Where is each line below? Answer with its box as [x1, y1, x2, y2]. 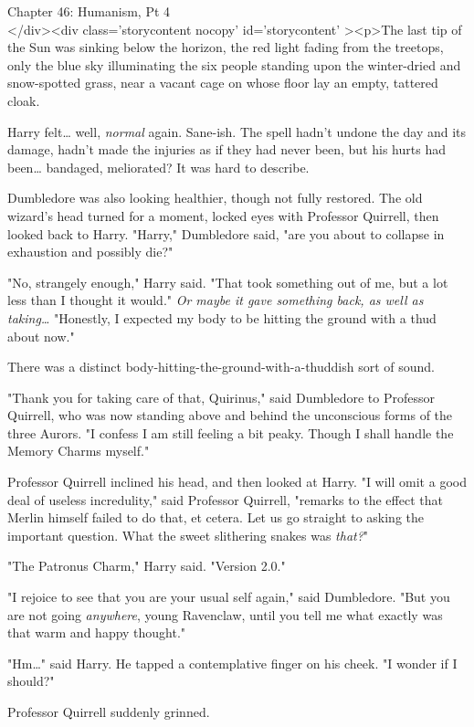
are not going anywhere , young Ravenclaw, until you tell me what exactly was [7, 605, 443, 624]
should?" [7, 671, 55, 690]
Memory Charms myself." [7, 441, 150, 460]
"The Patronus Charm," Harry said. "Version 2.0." [7, 556, 286, 575]
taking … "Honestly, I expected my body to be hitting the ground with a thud [7, 308, 437, 327]
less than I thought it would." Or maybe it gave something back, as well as [7, 290, 424, 310]
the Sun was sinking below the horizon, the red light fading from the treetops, [7, 37, 444, 57]
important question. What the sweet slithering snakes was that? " [7, 525, 369, 544]
